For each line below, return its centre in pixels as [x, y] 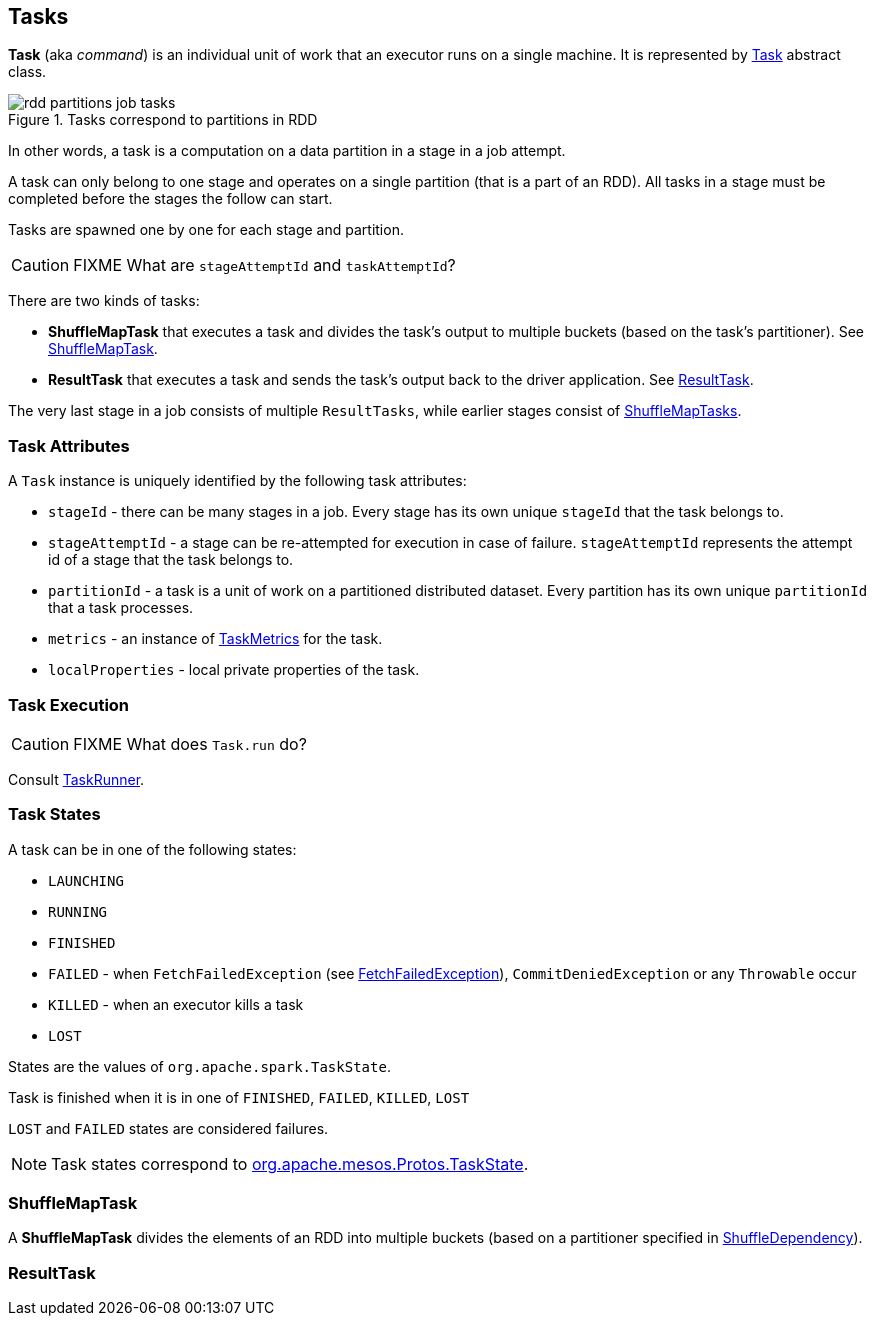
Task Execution [69, 704]
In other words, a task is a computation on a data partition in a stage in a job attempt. [287, 151]
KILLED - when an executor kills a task [176, 1004]
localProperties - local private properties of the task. [234, 670]
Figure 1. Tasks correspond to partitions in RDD [163, 120]
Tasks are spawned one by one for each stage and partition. [206, 230]
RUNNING [78, 911]
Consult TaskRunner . [76, 779]
